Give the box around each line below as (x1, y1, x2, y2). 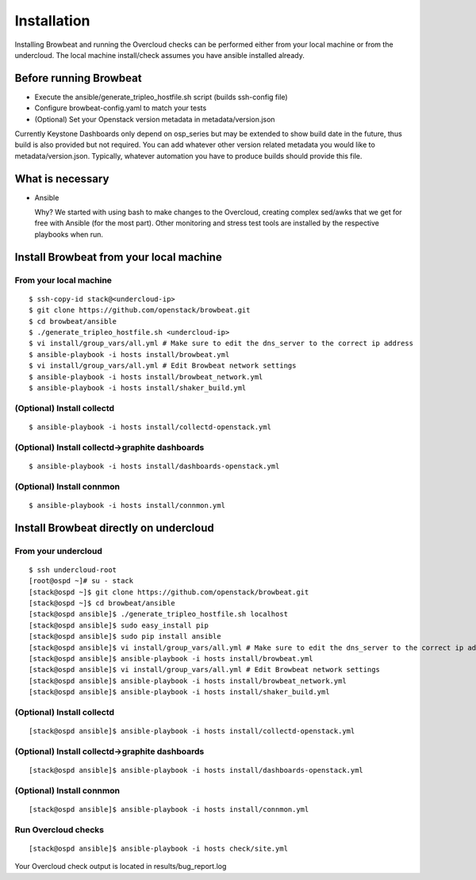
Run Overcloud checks (14, 824, 105, 835)
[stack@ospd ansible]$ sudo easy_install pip (29, 621, 209, 630)
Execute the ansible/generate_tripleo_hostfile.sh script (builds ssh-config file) (34, 92, 289, 102)
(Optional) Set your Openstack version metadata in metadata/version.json (34, 114, 275, 124)
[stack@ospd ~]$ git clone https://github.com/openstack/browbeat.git (29, 587, 309, 597)
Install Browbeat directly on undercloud (14, 521, 214, 535)
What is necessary (14, 171, 109, 186)
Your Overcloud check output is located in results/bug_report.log (14, 862, 227, 871)
